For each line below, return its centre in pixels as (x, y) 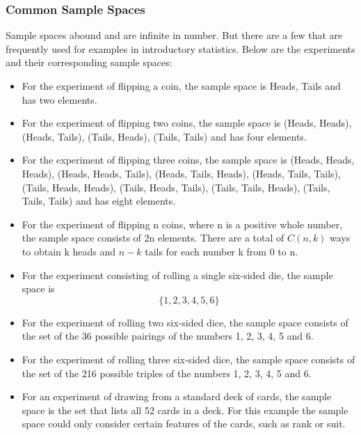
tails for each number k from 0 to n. (222, 251)
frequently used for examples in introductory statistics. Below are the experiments (180, 48)
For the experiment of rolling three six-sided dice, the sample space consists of (188, 359)
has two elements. (59, 99)
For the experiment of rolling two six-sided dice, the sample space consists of (185, 322)
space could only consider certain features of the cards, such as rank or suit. (184, 424)
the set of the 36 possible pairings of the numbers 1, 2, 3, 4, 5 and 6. (168, 336)
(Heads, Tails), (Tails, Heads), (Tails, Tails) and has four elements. (164, 136)
